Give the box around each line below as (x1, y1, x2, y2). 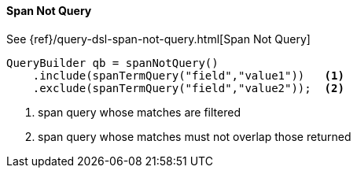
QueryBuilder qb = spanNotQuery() (6, 56, 219, 69)
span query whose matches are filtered (38, 105, 241, 119)
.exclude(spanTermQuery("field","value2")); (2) (32, 81, 344, 94)
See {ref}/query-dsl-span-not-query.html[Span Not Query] (6, 31, 311, 46)
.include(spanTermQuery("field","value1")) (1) (32, 68, 344, 82)
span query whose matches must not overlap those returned (38, 129, 351, 143)
